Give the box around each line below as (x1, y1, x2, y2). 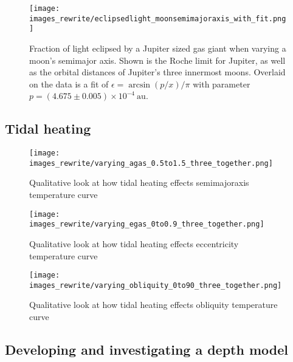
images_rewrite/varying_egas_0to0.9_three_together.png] (29, 220, 264, 229)
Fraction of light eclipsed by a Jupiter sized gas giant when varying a (29, 41, 286, 54)
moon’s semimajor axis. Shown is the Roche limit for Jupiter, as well (29, 53, 286, 66)
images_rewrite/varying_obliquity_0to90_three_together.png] (29, 281, 282, 290)
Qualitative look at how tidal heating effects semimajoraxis (29, 176, 249, 189)
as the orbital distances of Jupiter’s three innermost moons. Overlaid (29, 66, 286, 78)
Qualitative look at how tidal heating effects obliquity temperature (29, 298, 278, 311)
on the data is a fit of (29, 77, 109, 90)
